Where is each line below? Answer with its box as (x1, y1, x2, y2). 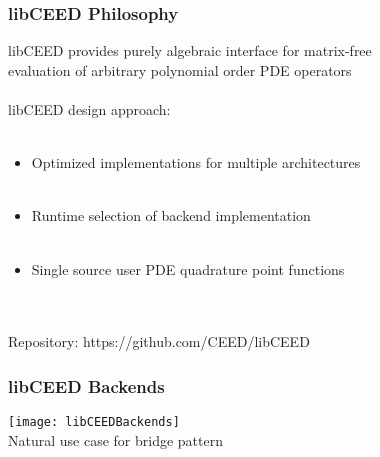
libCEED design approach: (8, 99, 171, 119)
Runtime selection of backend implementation (31, 205, 311, 226)
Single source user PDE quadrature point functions (31, 258, 345, 279)
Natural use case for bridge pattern (8, 429, 223, 450)
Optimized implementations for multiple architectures (31, 152, 361, 173)
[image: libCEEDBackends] (8, 415, 180, 430)
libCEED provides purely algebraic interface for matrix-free (8, 40, 372, 61)
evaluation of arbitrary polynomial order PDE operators (8, 59, 352, 80)
